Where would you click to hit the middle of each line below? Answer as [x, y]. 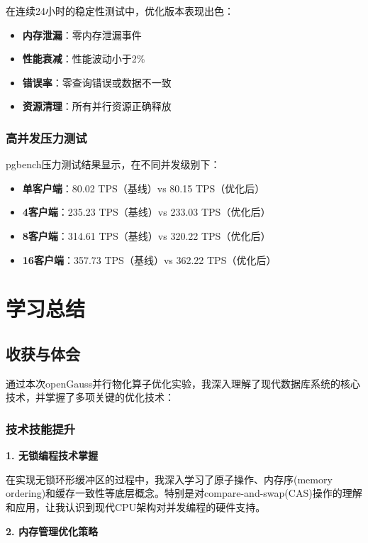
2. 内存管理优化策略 [52, 531]
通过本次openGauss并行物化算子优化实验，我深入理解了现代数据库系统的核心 [183, 383]
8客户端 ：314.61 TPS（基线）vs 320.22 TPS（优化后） [146, 235]
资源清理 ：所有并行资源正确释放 [97, 106]
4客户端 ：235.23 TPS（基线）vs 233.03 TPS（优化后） [146, 212]
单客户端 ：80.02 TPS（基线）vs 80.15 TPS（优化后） [144, 188]
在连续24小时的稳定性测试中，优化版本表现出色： [120, 11]
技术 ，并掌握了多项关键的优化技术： [90, 397]
